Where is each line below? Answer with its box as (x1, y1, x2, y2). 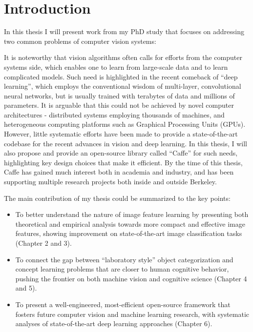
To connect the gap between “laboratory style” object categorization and (15, 254, 233, 264)
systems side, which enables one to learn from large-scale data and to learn (4, 61, 228, 72)
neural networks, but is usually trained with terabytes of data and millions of (4, 90, 235, 100)
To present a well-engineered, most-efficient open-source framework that (15, 299, 231, 309)
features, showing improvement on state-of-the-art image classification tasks (15, 228, 242, 238)
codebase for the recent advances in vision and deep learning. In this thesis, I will (4, 138, 247, 148)
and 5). (15, 283, 37, 293)
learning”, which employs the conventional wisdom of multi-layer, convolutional (4, 81, 241, 91)
